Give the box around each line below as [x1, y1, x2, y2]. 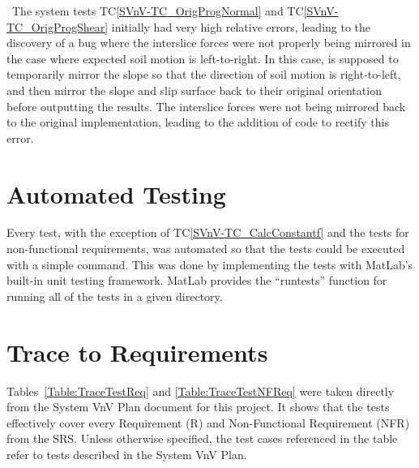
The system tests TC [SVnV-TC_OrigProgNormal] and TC [11, 2, 304, 19]
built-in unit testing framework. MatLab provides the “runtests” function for [6, 272, 387, 289]
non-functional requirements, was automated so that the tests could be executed [6, 240, 405, 257]
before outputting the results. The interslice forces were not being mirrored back [6, 97, 406, 114]
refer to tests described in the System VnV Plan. [6, 445, 247, 462]
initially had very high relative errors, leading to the [111, 18, 371, 35]
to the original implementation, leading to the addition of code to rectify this [6, 114, 389, 131]
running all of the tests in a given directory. [6, 287, 223, 304]
